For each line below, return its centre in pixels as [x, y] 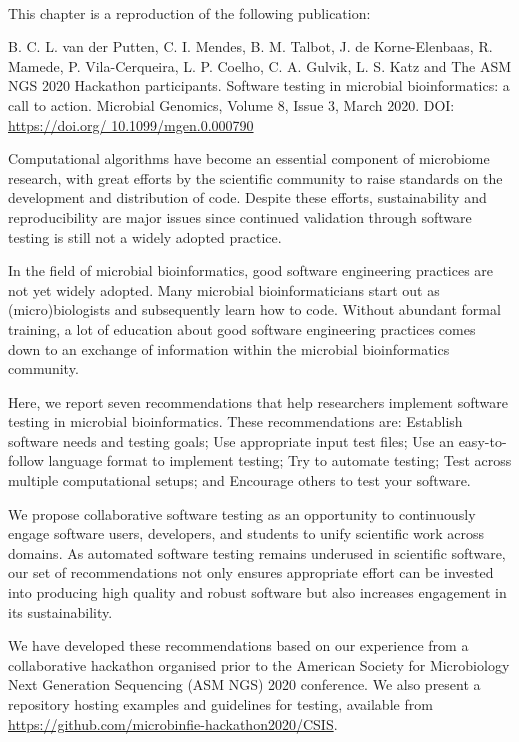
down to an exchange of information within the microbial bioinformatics [229, 348]
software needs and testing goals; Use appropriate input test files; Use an [231, 440]
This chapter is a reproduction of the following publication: [189, 12]
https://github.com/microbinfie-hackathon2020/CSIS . [173, 723]
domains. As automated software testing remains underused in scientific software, [257, 552]
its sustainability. [60, 611]
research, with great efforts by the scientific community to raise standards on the [255, 177]
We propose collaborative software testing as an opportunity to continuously [242, 513]
